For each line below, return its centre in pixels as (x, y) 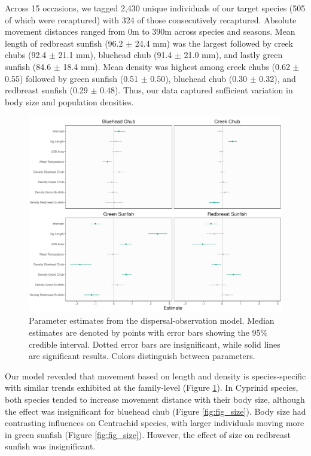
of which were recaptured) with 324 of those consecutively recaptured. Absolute (151, 19)
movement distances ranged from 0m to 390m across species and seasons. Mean (150, 31)
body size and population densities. (69, 101)
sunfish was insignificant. (50, 446)
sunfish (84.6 (28, 66)
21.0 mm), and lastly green (233, 55)
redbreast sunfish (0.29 (46, 90)
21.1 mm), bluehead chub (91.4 (115, 55)
